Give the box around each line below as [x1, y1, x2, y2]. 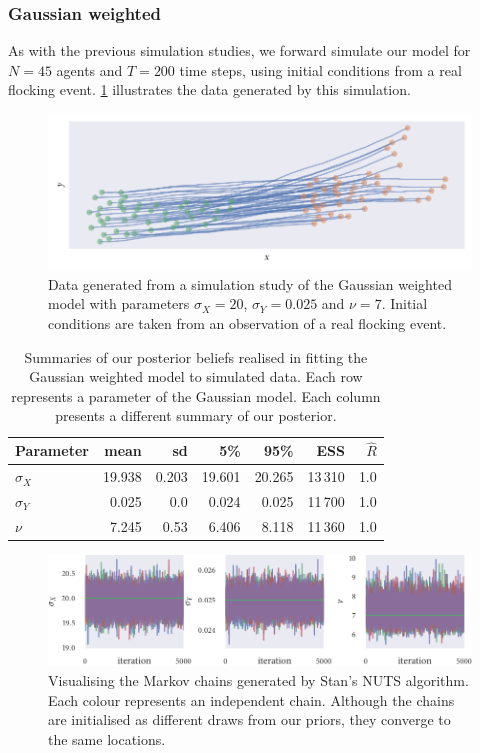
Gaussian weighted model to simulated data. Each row [29, 366, 363, 387]
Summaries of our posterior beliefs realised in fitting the [24, 346, 368, 367]
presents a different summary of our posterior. [55, 405, 337, 426]
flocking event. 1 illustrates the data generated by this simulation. [8, 79, 411, 100]
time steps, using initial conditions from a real [179, 59, 462, 80]
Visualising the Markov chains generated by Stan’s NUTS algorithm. [48, 669, 469, 690]
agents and [56, 59, 123, 80]
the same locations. [48, 728, 166, 749]
